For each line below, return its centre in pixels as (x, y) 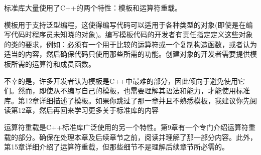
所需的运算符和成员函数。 (53, 63)
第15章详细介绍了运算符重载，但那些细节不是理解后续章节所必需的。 (116, 147)
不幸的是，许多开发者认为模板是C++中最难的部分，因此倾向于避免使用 (121, 81)
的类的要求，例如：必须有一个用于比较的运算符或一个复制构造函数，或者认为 (130, 44)
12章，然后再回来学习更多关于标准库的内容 (88, 110)
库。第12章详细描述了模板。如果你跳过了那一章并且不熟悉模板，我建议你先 (127, 100)
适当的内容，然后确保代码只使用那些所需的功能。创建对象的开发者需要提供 (127, 54)
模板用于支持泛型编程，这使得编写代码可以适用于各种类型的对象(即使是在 (125, 24)
